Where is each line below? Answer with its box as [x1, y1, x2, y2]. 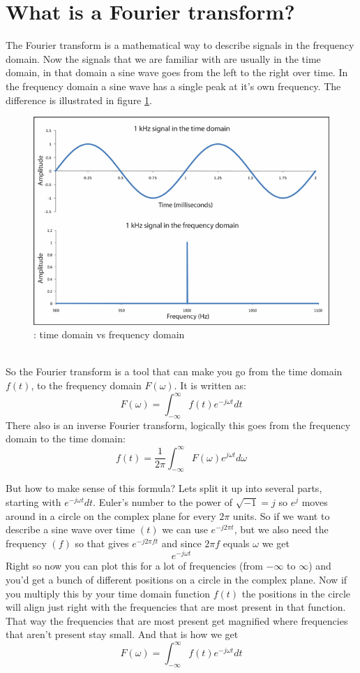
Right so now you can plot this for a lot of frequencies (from [6, 558, 263, 573]
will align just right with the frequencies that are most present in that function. [6, 600, 346, 614]
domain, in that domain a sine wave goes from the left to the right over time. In [6, 65, 348, 80]
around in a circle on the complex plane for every [6, 508, 216, 523]
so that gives [75, 535, 129, 550]
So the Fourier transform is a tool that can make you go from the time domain [6, 364, 343, 379]
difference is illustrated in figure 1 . [6, 92, 152, 107]
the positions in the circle [241, 586, 351, 600]
